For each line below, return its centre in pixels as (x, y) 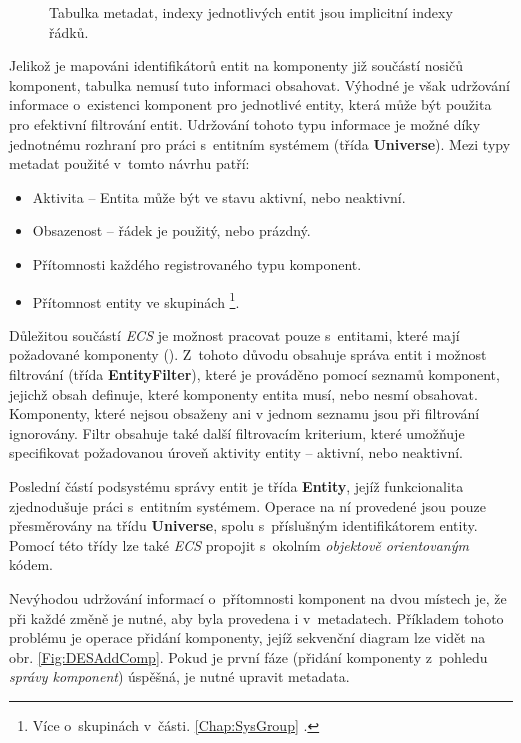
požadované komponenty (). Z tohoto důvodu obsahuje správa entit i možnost (248, 354)
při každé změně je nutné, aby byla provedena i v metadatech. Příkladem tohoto (256, 617)
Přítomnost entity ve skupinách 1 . (136, 300)
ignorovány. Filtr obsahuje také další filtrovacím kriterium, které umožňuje (237, 432)
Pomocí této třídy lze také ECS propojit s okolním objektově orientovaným (239, 544)
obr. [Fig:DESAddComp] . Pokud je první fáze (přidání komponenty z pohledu (248, 656)
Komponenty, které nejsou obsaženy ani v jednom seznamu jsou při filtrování (244, 413)
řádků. (69, 31)
